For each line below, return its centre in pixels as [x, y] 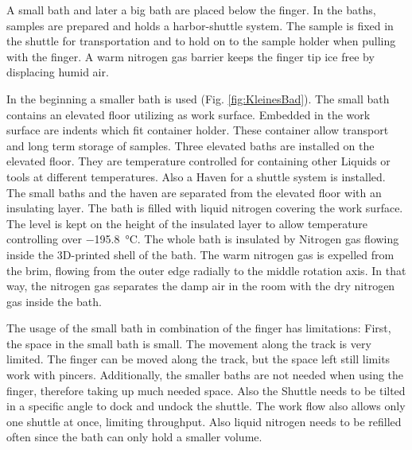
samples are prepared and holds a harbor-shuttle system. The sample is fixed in [200, 25]
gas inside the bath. [54, 301]
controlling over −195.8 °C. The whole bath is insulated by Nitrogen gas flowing [203, 239]
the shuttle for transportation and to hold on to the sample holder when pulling [201, 41]
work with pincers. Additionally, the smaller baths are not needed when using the [205, 375]
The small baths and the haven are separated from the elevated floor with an [194, 192]
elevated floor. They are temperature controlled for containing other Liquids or [198, 161]
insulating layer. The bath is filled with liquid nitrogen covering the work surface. [205, 208]
